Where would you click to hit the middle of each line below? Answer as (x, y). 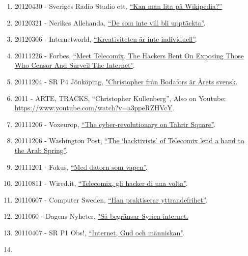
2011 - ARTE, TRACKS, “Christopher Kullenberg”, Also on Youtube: (120, 98)
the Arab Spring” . (41, 150)
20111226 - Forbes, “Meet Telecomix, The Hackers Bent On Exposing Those (129, 55)
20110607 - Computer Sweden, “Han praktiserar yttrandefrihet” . (111, 199)
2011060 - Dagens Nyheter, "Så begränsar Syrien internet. (101, 216)
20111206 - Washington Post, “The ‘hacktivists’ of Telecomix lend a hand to (129, 141)
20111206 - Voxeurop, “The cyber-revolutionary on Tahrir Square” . (115, 124)
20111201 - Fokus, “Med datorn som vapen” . (81, 166)
